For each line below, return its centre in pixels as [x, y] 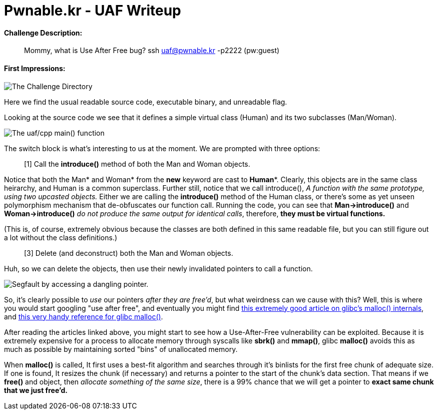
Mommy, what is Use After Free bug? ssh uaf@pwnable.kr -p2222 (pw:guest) [152, 51]
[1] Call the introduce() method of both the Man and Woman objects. [137, 164]
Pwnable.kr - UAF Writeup [93, 11]
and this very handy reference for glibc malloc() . [84, 316]
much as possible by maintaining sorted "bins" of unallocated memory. [121, 349]
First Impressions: [35, 68]
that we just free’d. [36, 390]
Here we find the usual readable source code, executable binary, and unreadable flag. [146, 102]
